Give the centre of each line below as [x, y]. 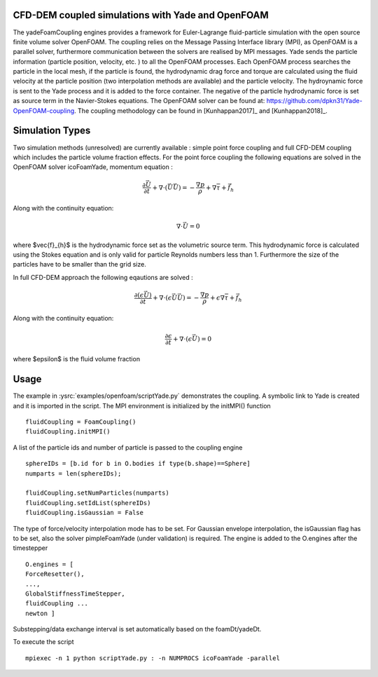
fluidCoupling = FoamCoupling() [81, 422]
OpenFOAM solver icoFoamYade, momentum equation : [93, 167]
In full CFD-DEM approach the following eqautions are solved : [103, 277]
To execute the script [43, 642]
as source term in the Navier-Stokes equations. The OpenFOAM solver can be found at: [139, 101]
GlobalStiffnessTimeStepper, [75, 594]
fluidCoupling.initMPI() [68, 432]
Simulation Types [52, 131]
